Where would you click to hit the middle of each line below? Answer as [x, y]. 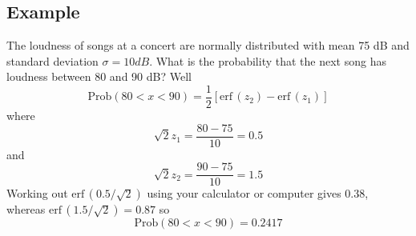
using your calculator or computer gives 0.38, [258, 193]
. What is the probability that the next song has [268, 60]
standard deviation [53, 60]
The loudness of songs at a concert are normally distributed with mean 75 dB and [208, 45]
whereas [26, 209]
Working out [37, 193]
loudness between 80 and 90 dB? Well [99, 76]
